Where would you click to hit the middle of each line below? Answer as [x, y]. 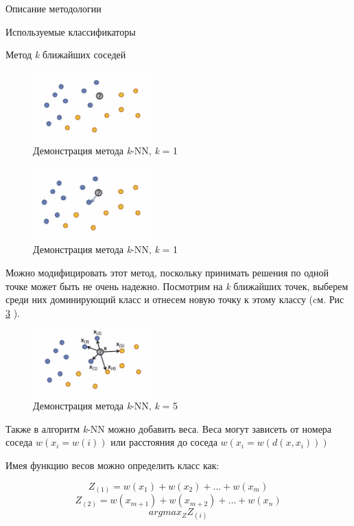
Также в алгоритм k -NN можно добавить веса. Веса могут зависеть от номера [169, 428]
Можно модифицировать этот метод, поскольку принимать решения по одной [167, 273]
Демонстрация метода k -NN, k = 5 [106, 406]
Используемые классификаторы [71, 31]
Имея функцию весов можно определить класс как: [113, 465]
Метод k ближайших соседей [66, 55]
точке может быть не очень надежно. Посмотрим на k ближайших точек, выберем [177, 286]
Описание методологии [54, 8]
